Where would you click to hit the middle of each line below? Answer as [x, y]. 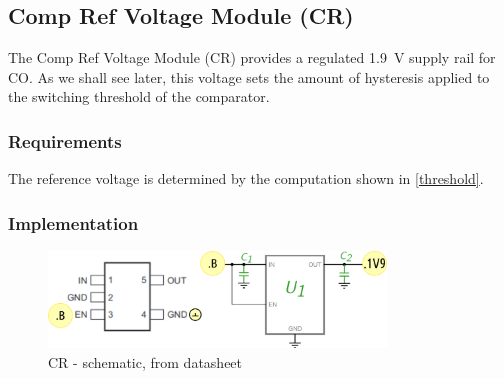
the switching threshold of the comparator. [139, 96]
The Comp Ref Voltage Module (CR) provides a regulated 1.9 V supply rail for [252, 57]
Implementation [73, 222]
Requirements [65, 140]
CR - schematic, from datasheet [145, 361]
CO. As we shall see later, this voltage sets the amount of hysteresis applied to [249, 76]
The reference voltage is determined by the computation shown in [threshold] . [246, 178]
